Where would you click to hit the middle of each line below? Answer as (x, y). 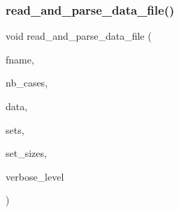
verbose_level (35, 176)
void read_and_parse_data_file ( (79, 36)
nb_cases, (27, 83)
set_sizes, (26, 153)
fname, (20, 59)
